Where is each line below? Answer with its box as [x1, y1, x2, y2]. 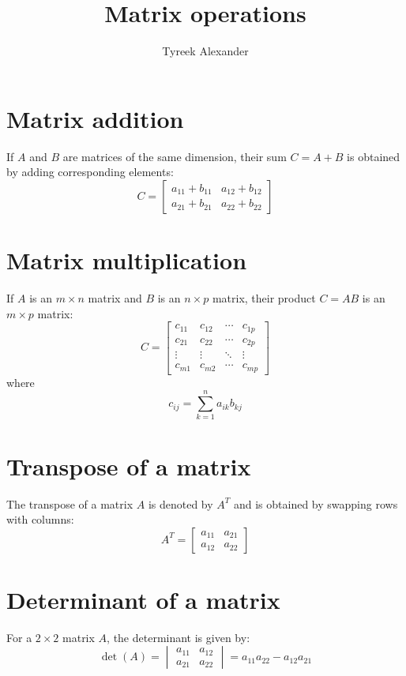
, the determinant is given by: [107, 629, 250, 645]
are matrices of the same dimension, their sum [62, 148, 287, 164]
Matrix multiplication [6, 244, 247, 276]
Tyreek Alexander [162, 43, 249, 59]
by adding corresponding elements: [6, 163, 174, 180]
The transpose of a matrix [6, 495, 133, 512]
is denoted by [148, 495, 213, 512]
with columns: [6, 511, 74, 528]
